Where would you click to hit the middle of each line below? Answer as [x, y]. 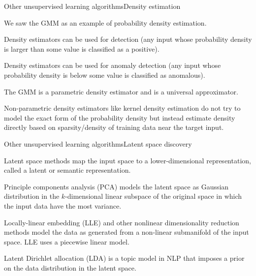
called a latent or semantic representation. [67, 170]
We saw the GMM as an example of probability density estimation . [105, 22]
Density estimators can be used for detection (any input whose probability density [128, 39]
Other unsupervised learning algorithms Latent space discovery [98, 143]
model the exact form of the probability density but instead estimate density [120, 117]
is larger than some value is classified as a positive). [82, 48]
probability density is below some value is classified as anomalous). [105, 75]
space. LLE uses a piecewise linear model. [67, 241]
